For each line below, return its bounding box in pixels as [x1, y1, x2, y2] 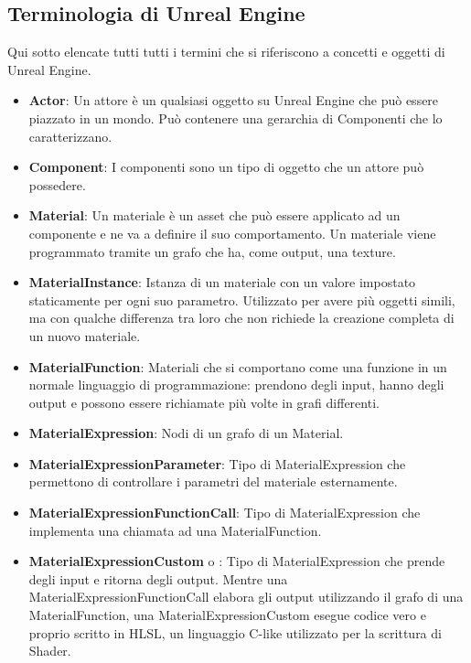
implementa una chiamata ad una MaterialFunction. [28, 520, 322, 540]
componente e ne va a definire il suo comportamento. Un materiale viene [28, 223, 436, 242]
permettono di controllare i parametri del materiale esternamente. [28, 472, 398, 491]
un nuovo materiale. [28, 326, 141, 345]
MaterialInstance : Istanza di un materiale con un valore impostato [28, 273, 416, 292]
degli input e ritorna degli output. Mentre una [28, 569, 288, 588]
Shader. [28, 641, 71, 660]
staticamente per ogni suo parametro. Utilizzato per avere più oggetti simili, [28, 290, 455, 309]
